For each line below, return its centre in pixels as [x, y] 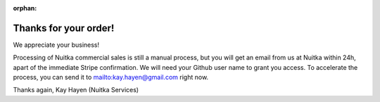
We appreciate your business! [56, 45]
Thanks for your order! [64, 28]
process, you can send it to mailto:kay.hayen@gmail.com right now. [111, 78]
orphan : [25, 8]
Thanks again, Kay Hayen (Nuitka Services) [76, 90]
